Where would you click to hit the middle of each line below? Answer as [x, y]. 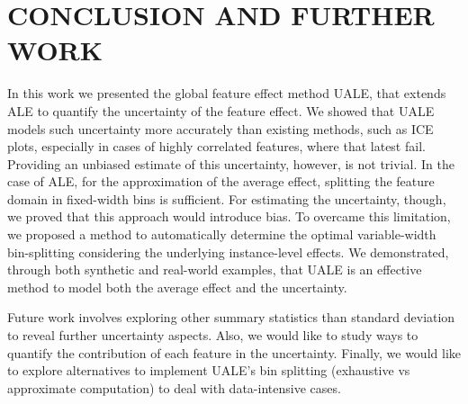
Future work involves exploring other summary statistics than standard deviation [231, 317]
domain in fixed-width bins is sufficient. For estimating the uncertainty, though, [227, 198]
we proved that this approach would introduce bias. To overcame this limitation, [229, 216]
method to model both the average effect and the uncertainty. [177, 287]
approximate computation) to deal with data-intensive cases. [174, 387]
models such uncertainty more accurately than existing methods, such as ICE [220, 128]
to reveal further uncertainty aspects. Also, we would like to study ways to [213, 335]
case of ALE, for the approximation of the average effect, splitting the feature [221, 181]
